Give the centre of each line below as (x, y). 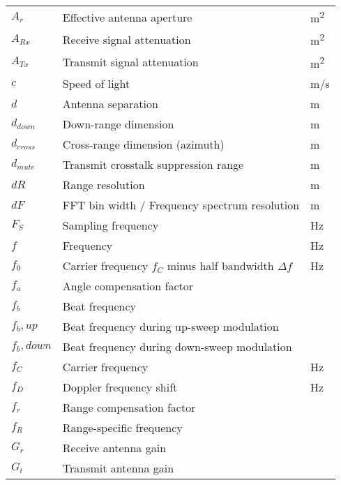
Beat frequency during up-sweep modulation (170, 326)
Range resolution (104, 184)
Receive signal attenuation (127, 39)
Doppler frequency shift (120, 387)
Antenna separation (110, 103)
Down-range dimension (118, 124)
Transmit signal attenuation (130, 62)
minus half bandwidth (220, 265)
